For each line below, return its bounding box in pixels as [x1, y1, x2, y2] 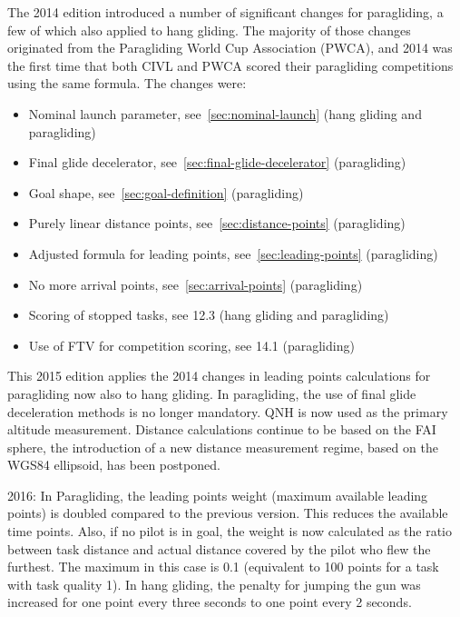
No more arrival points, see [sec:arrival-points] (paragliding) [28, 274, 363, 294]
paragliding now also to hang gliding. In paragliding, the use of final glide [7, 383, 416, 403]
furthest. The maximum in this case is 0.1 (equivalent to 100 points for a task [7, 557, 439, 576]
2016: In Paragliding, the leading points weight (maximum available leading [7, 485, 428, 504]
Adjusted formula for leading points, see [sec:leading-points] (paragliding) [28, 244, 438, 263]
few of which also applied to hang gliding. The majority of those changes [7, 20, 411, 39]
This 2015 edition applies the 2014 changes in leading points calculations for [7, 366, 431, 385]
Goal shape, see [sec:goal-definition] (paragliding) [28, 183, 304, 202]
